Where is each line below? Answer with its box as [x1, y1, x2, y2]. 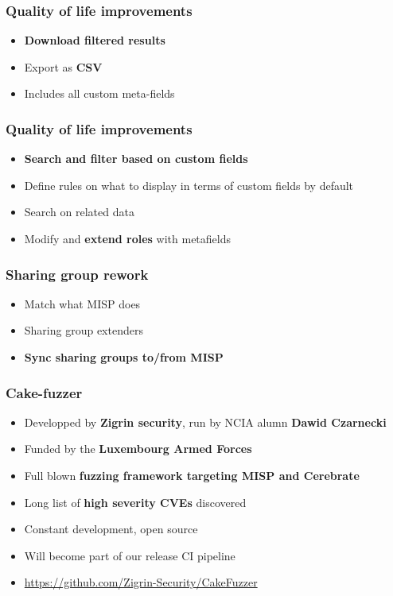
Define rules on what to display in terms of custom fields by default [24, 176, 354, 193]
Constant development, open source [24, 521, 198, 537]
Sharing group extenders [24, 322, 143, 339]
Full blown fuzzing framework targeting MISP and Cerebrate [24, 467, 360, 483]
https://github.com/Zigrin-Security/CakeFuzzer [24, 574, 258, 590]
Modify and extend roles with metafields [24, 230, 232, 246]
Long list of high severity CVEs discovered [24, 493, 247, 510]
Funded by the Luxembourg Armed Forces [24, 440, 252, 457]
